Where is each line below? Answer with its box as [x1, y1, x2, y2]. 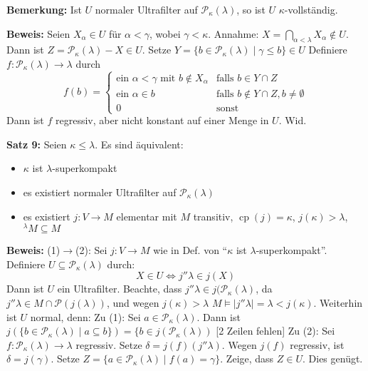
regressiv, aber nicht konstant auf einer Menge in [55, 113, 269, 128]
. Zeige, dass [220, 351, 274, 366]
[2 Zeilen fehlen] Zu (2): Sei [216, 323, 335, 338]
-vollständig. [284, 2, 338, 16]
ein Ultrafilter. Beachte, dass [57, 281, 182, 296]
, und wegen [106, 295, 159, 310]
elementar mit [116, 208, 177, 223]
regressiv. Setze [75, 337, 142, 352]
